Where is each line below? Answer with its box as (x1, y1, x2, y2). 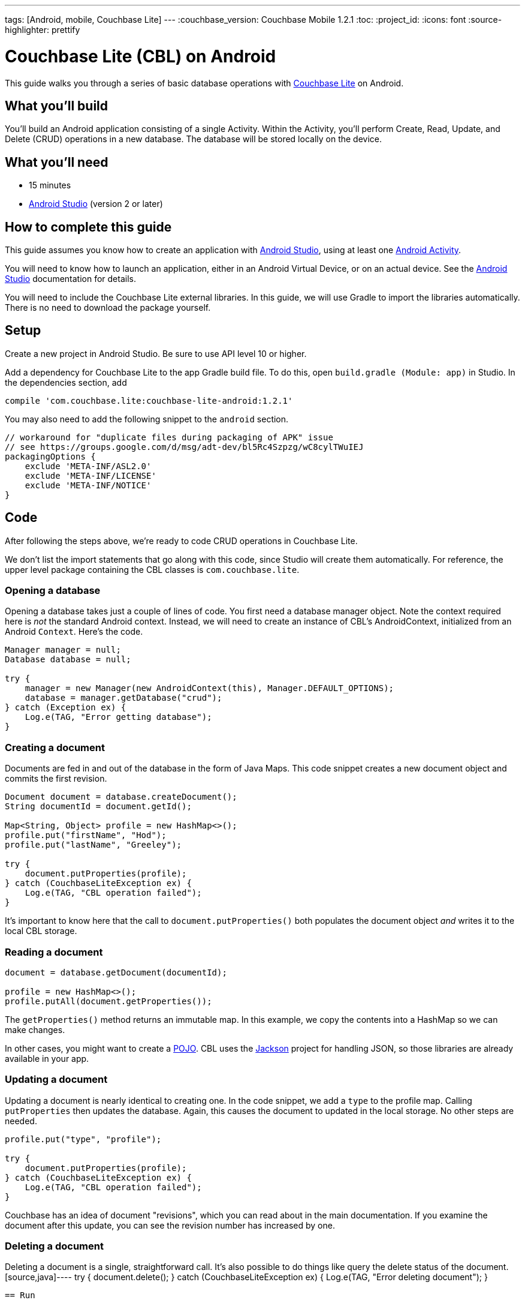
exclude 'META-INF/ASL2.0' (25, 461, 152, 471)
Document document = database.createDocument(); (5, 792, 237, 802)
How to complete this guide (5, 219, 172, 235)
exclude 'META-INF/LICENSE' (25, 470, 156, 481)
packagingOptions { (5, 451, 96, 461)
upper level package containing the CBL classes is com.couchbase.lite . (5, 564, 300, 575)
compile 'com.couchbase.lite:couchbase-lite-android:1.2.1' (5, 395, 293, 406)
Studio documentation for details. (5, 274, 136, 284)
